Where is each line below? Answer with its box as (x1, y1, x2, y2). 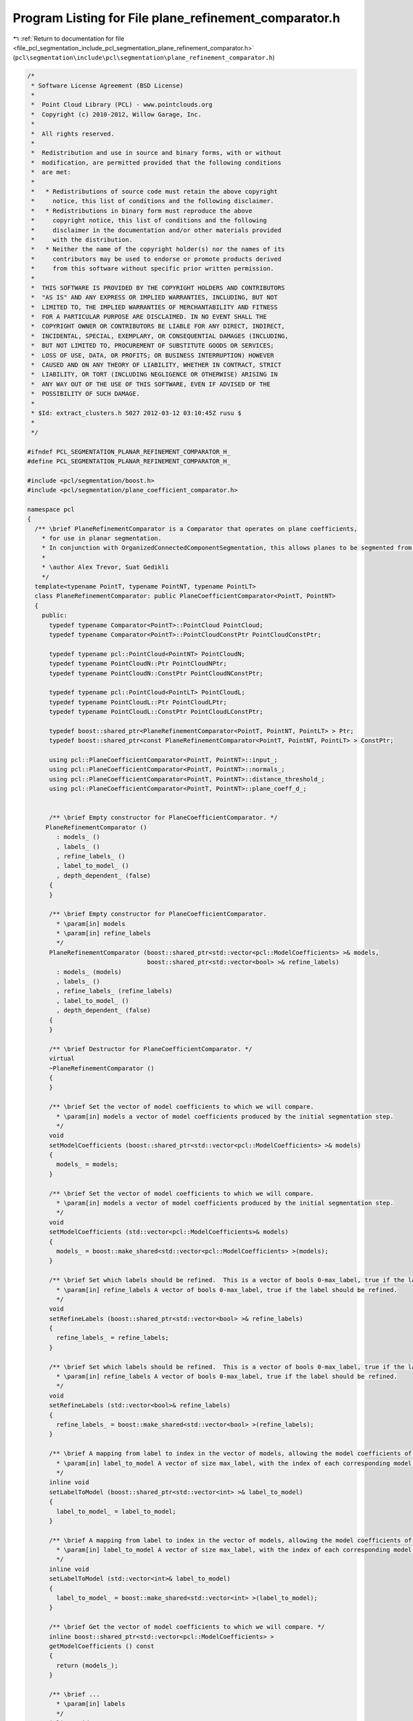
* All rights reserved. (31, 129, 115, 138)
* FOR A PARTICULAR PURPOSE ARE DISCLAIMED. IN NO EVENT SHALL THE (31, 313, 267, 321)
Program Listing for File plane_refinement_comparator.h (12, 10, 341, 25)
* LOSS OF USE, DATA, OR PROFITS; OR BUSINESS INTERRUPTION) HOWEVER (31, 351, 275, 359)
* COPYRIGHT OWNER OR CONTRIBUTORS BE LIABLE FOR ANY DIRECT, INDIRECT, (31, 322, 286, 330)
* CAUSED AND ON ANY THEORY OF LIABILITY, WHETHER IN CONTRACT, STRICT (31, 361, 282, 369)
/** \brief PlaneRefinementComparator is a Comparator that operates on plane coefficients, (34, 525, 358, 533)
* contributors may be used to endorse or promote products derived (31, 255, 282, 263)
